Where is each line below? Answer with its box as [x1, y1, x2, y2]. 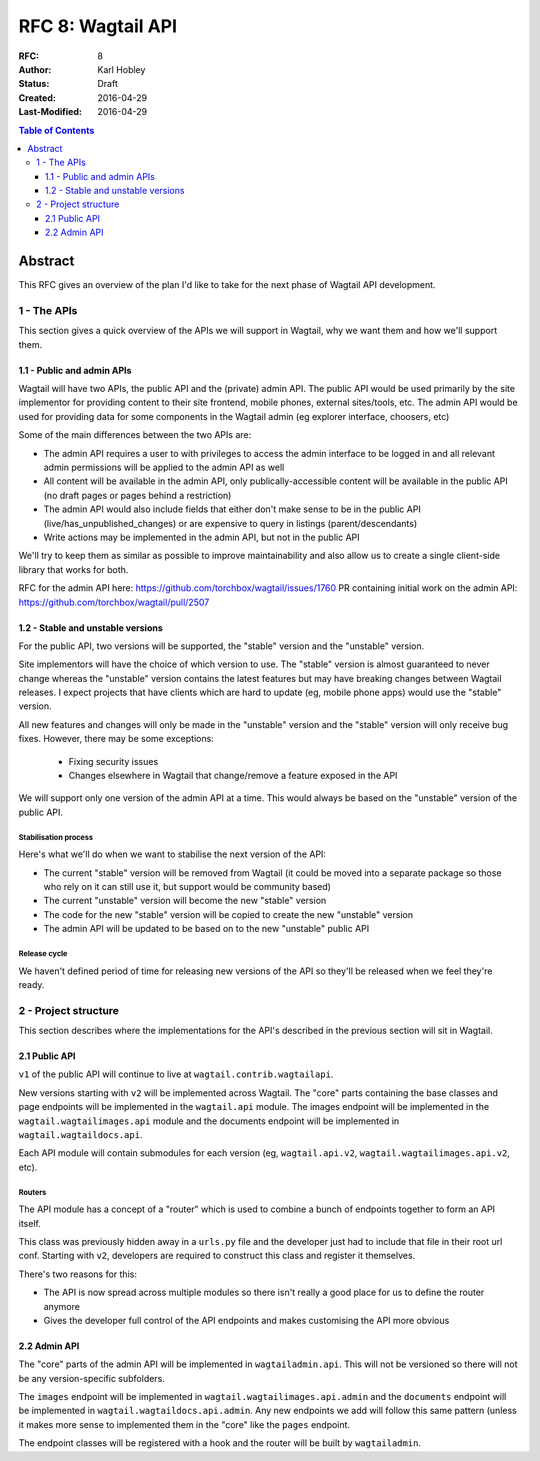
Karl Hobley [97, 63, 146, 75]
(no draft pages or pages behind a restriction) [43, 489, 232, 501]
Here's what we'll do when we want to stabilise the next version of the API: [18, 848, 327, 860]
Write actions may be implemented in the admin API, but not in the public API [43, 531, 360, 543]
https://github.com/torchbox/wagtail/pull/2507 [18, 596, 210, 608]
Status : [18, 78, 50, 90]
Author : [18, 63, 52, 75]
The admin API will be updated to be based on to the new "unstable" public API [43, 923, 370, 935]
